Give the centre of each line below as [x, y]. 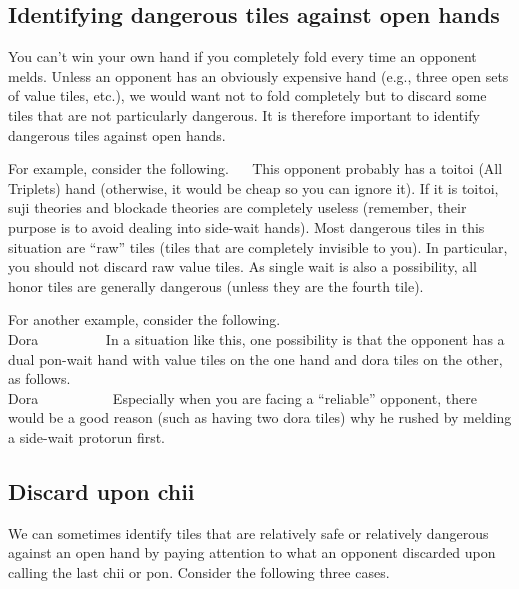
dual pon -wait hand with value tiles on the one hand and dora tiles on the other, [255, 358]
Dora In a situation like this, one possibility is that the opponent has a [256, 338]
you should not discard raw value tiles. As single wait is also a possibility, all [242, 266]
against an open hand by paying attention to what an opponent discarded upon [252, 552]
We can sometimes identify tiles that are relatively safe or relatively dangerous [248, 532]
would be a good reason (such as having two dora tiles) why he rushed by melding [260, 417]
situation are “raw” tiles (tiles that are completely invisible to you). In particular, [258, 246]
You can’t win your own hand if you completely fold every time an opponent [242, 56]
